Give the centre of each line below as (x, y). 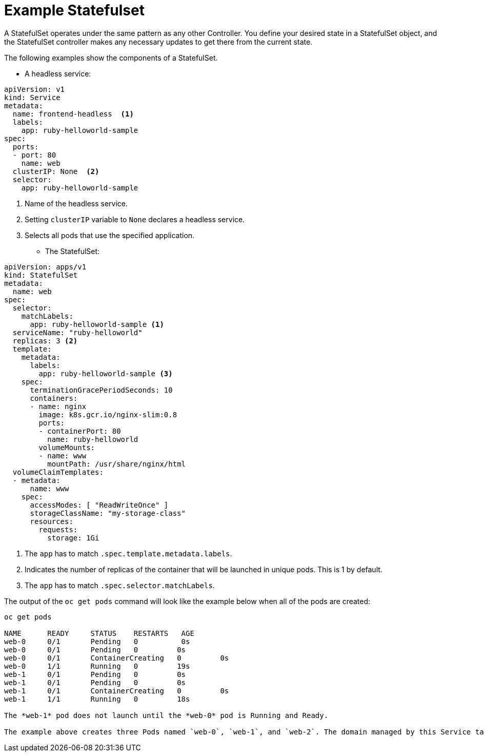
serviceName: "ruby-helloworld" (77, 332)
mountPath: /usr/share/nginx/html (117, 464)
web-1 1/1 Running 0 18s (97, 699)
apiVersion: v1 (35, 89)
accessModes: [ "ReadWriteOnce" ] (99, 505)
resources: (52, 521)
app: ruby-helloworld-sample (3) (106, 373)
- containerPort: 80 (80, 431)
